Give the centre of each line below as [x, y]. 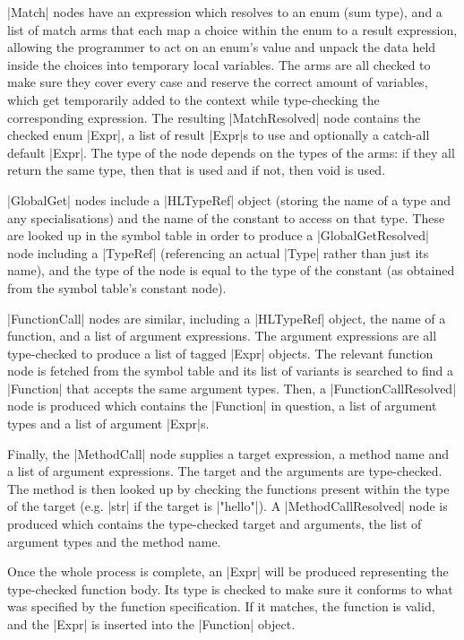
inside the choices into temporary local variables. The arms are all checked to [219, 64]
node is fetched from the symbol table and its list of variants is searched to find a [231, 371]
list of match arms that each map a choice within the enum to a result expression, [232, 29]
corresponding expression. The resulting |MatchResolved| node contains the [214, 117]
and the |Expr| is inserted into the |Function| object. [151, 624]
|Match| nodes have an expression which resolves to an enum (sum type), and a [225, 12]
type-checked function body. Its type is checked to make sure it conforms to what [230, 588]
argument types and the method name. [114, 541]
